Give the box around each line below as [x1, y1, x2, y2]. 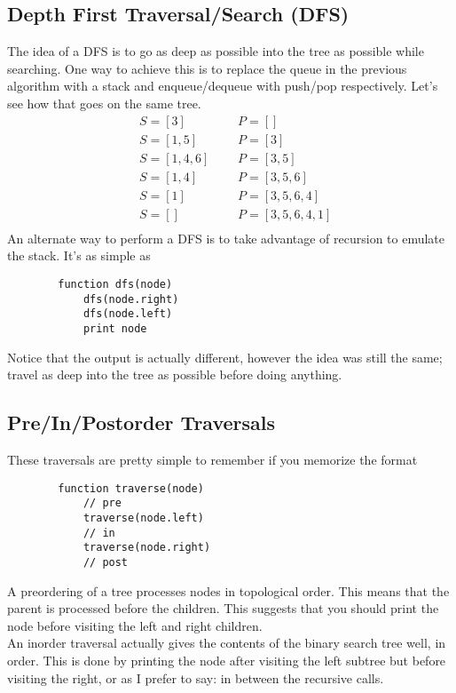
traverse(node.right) [83, 541, 211, 554]
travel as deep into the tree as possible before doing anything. [7, 365, 342, 384]
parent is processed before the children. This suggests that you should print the [7, 599, 439, 617]
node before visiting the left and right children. [7, 616, 263, 634]
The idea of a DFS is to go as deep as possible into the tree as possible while [7, 42, 424, 60]
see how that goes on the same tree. [7, 93, 201, 112]
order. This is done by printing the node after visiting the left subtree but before [7, 650, 446, 669]
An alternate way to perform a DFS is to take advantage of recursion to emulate [7, 228, 445, 247]
